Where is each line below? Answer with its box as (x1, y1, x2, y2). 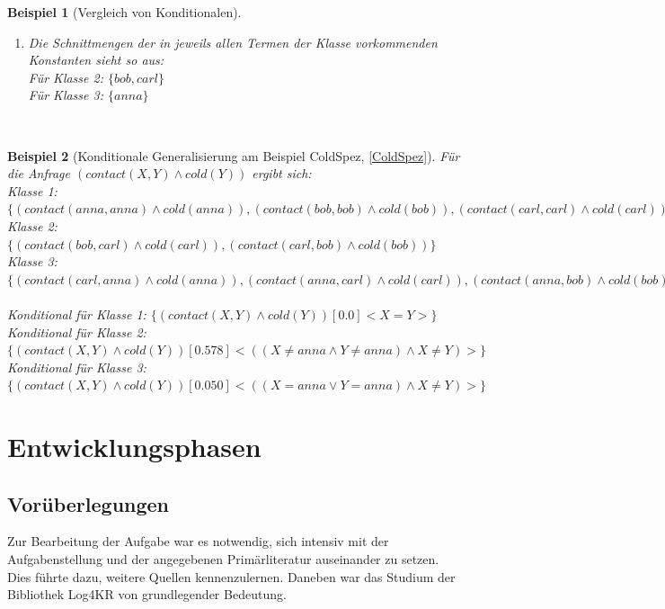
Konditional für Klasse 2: (7, 322, 146, 341)
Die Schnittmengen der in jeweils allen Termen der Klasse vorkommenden (28, 32, 438, 51)
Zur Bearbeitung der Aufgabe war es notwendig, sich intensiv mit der (7, 532, 389, 551)
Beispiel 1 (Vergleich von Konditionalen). (7, 3, 242, 21)
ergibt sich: (252, 164, 312, 183)
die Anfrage (7, 164, 70, 183)
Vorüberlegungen (7, 489, 170, 517)
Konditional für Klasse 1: (7, 304, 146, 323)
